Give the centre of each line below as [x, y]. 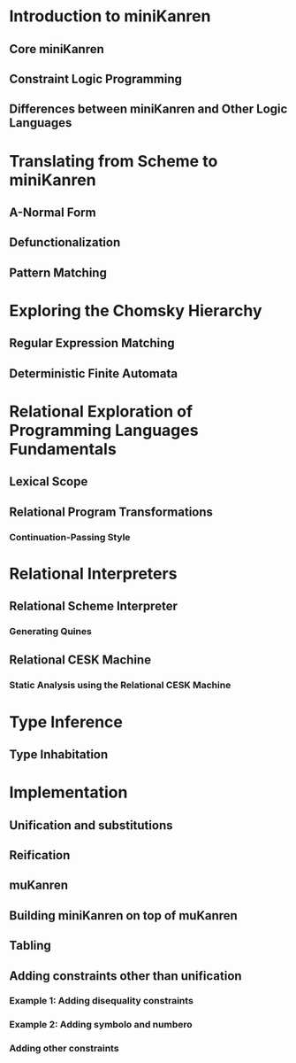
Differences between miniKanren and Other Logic [148, 109]
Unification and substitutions [91, 825]
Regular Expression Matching [92, 343]
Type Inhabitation [59, 754]
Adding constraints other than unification [125, 976]
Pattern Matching [58, 272]
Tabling [30, 946]
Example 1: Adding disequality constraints [102, 1001]
